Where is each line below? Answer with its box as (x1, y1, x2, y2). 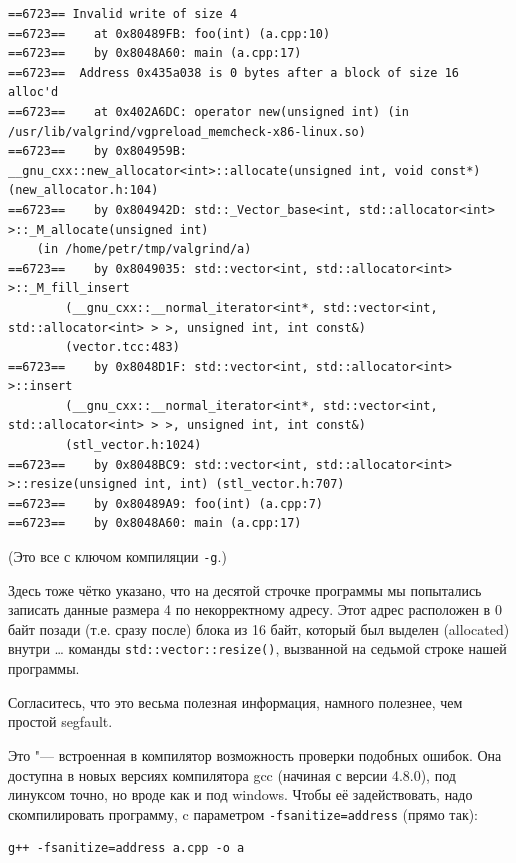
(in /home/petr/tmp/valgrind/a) (36, 242, 252, 257)
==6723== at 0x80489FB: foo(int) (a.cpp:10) (8, 26, 331, 41)
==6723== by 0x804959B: (8, 144, 187, 159)
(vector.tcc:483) (65, 340, 180, 355)
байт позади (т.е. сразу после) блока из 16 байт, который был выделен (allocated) (8, 618, 510, 639)
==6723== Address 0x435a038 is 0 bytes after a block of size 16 (8, 65, 460, 80)
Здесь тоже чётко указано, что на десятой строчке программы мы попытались (8, 579, 482, 600)
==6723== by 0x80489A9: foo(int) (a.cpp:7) (8, 496, 323, 511)
